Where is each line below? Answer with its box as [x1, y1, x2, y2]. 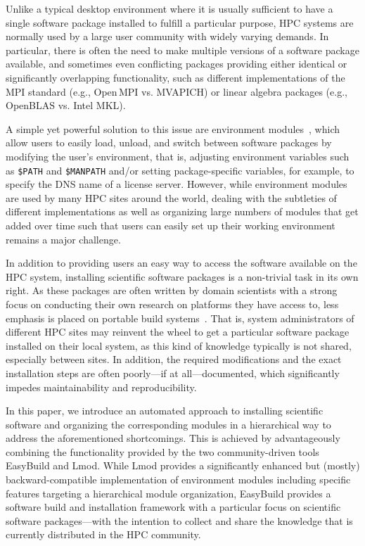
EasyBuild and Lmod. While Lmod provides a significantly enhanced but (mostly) [6, 458, 360, 473]
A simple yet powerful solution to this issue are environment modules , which [6, 121, 340, 136]
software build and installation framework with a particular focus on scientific [6, 500, 341, 514]
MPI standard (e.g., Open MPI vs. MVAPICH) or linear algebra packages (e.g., [6, 84, 347, 99]
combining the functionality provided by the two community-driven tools [6, 444, 319, 459]
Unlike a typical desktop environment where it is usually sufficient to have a [6, 1, 333, 15]
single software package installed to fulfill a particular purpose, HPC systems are [6, 15, 354, 30]
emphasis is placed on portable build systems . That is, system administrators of [6, 310, 354, 325]
